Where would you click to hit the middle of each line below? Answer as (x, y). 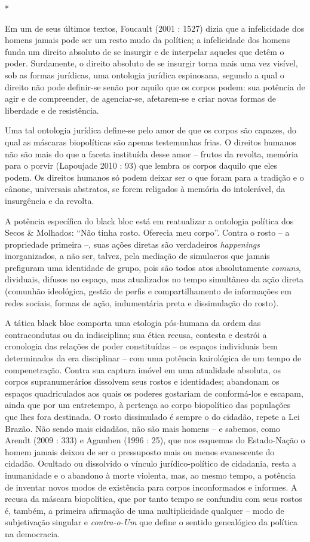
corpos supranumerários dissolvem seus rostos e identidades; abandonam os (142, 381)
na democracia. (33, 533)
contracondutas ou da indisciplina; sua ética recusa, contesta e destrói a (136, 334)
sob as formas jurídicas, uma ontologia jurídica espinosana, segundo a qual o (145, 74)
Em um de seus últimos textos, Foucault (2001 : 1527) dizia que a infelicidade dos (155, 28)
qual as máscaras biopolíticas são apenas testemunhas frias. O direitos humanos (151, 141)
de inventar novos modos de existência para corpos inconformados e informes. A (151, 487)
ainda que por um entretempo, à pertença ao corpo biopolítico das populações (148, 405)
